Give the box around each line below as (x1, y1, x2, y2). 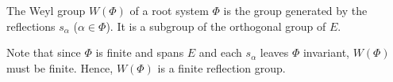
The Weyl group (6, 2, 86, 18)
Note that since (6, 44, 81, 61)
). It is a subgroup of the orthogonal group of (106, 17, 326, 34)
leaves (260, 44, 289, 61)
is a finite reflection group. (157, 59, 286, 76)
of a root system (129, 2, 209, 18)
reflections (6, 17, 56, 34)
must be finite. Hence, (6, 59, 114, 76)
